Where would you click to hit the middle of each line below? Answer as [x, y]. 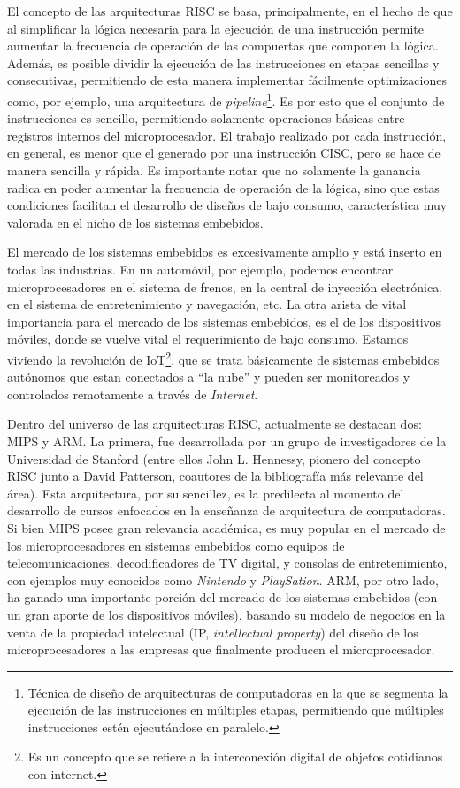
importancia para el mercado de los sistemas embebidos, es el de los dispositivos [224, 321]
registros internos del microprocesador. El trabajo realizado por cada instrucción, [227, 135]
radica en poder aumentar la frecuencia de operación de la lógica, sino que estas [223, 187]
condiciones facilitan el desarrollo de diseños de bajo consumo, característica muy [227, 205]
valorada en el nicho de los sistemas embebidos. [135, 222]
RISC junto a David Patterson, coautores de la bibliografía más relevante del [215, 476]
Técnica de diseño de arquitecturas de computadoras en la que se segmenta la [238, 692]
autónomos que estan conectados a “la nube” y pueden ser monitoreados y [209, 377]
